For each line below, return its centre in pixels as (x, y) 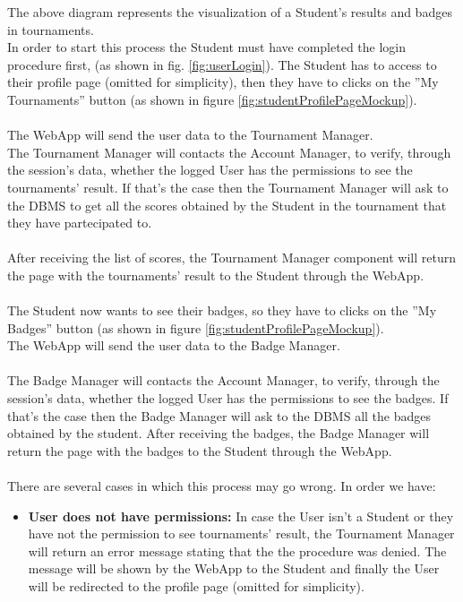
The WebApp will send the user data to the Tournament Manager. (190, 135)
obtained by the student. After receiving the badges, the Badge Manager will (219, 433)
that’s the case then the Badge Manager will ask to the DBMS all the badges (219, 415)
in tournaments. (51, 29)
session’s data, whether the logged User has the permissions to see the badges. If (228, 398)
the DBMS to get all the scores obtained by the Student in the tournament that (227, 205)
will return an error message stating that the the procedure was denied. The (237, 550)
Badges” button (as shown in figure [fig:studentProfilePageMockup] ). (196, 327)
